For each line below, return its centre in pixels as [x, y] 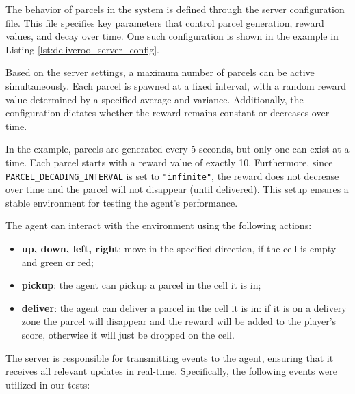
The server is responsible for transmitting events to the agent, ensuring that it [170, 357]
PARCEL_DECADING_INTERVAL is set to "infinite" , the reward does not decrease [172, 175]
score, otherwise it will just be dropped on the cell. [128, 334]
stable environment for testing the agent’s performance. [122, 202]
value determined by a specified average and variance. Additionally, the [155, 99]
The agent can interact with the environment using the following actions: [159, 225]
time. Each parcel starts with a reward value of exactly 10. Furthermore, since [169, 162]
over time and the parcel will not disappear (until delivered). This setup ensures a [177, 189]
